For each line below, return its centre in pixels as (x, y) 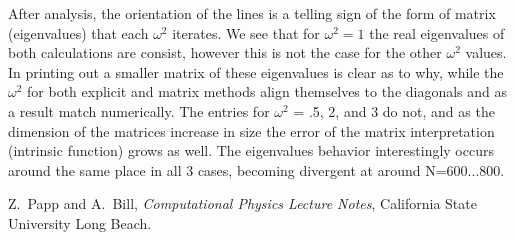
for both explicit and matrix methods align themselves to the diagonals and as (267, 91)
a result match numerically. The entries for (139, 110)
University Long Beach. (80, 222)
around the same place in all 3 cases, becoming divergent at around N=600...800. (256, 169)
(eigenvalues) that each (78, 32)
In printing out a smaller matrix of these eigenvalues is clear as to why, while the (256, 71)
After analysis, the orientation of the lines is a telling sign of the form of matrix (252, 13)
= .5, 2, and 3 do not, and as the (394, 110)
